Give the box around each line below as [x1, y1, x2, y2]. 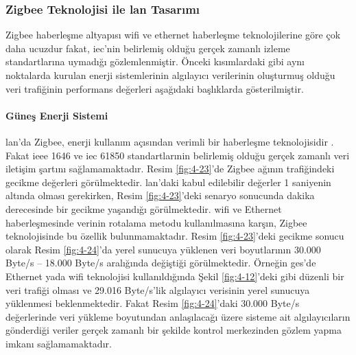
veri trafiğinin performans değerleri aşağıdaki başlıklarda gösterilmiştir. [5, 81, 304, 95]
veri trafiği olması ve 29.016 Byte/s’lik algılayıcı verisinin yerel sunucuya [5, 282, 310, 297]
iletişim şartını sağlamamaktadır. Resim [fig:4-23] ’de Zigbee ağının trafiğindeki [5, 161, 335, 176]
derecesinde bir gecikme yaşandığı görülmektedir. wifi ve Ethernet [5, 201, 282, 216]
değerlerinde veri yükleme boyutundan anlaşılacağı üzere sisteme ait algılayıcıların [5, 309, 351, 323]
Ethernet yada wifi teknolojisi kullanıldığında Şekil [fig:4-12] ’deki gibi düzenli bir [5, 268, 344, 283]
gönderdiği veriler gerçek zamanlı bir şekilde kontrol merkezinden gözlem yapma [5, 323, 342, 337]
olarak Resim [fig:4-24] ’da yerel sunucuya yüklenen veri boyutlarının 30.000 [5, 242, 321, 256]
